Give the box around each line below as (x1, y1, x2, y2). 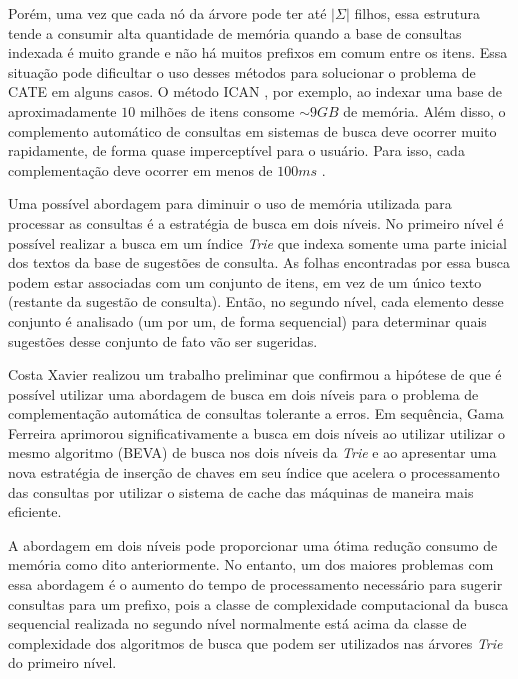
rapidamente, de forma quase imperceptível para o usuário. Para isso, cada (8, 140, 465, 161)
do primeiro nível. (8, 652, 117, 673)
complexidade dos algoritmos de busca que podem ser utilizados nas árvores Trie (8, 632, 503, 653)
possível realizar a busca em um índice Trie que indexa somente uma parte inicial (8, 232, 507, 253)
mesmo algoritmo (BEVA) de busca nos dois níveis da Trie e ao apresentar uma (8, 442, 497, 463)
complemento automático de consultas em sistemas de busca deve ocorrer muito (8, 120, 497, 141)
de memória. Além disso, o (343, 100, 506, 121)
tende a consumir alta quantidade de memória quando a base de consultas (8, 22, 462, 43)
